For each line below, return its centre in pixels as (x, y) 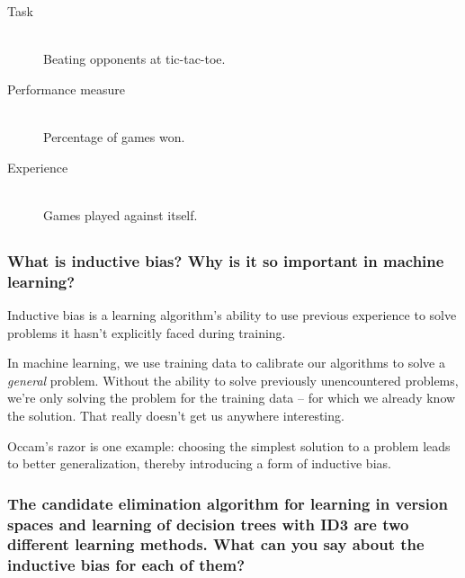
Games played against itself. (121, 214)
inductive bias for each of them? (126, 565)
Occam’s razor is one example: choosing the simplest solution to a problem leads (229, 445)
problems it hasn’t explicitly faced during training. (147, 332)
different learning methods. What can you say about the (216, 544)
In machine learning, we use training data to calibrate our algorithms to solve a (226, 363)
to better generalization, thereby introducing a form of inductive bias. (199, 463)
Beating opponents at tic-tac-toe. (134, 59)
